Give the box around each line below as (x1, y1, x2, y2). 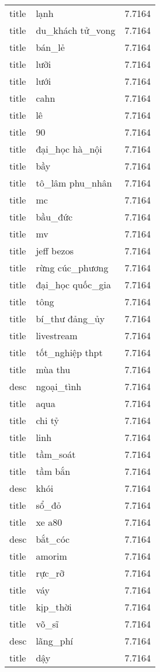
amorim (36, 549, 67, 563)
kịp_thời (36, 600, 72, 614)
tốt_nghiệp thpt (36, 346, 103, 359)
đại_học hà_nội (36, 142, 102, 156)
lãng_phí (36, 634, 74, 647)
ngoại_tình (36, 380, 82, 393)
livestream (36, 329, 78, 342)
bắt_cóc (36, 532, 70, 546)
